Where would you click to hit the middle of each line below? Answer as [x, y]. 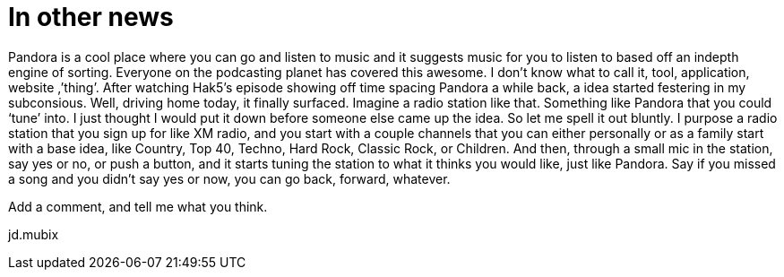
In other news [91, 17]
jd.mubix [34, 234]
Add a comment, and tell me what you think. [138, 206]
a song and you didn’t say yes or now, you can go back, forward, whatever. [229, 178]
